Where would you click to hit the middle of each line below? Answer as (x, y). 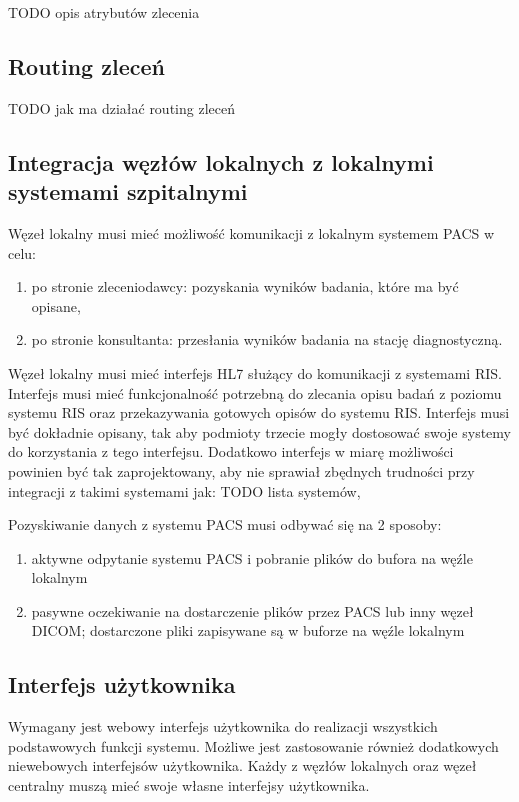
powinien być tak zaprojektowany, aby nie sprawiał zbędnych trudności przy (241, 470)
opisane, (56, 305)
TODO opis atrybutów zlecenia (104, 12)
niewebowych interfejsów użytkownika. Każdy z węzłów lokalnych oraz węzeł (242, 765)
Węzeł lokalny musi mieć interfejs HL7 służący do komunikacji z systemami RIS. (255, 372)
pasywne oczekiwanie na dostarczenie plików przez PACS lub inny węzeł (252, 610)
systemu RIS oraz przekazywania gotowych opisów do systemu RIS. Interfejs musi (259, 412)
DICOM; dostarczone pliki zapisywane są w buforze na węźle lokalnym (248, 630)
